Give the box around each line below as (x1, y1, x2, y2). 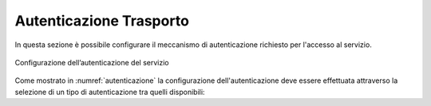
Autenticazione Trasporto (14, 12, 189, 29)
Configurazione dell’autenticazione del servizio (14, 57, 169, 67)
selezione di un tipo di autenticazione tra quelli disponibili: (14, 87, 205, 96)
